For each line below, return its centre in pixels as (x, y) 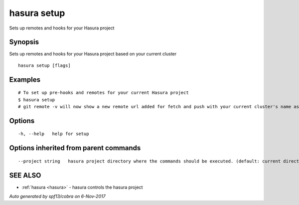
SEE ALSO (25, 175)
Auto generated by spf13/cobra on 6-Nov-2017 (57, 197)
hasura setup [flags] (44, 65)
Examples (25, 80)
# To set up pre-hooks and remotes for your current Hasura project (103, 93)
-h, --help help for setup (54, 134)
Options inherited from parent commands (75, 148)
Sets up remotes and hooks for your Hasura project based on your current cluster (93, 54)
